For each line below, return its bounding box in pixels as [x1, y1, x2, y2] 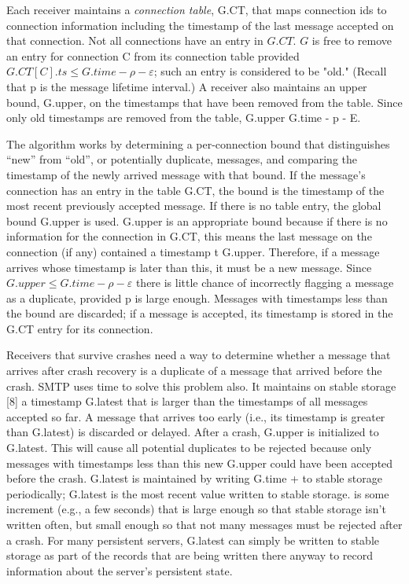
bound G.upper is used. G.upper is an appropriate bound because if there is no [6, 212, 388, 229]
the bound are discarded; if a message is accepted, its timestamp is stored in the [6, 305, 393, 321]
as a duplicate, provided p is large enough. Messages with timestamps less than [6, 289, 388, 306]
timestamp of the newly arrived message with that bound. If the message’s [6, 166, 366, 182]
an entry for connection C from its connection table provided [6, 47, 300, 64]
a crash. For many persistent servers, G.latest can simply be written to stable [6, 531, 379, 548]
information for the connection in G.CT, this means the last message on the [6, 228, 372, 244]
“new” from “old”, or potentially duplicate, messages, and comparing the [6, 151, 358, 167]
